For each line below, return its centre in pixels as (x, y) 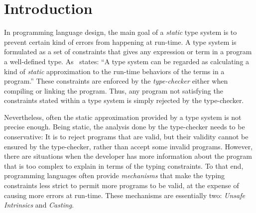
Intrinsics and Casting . (39, 205)
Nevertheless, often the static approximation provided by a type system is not (123, 117)
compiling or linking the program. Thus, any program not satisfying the (114, 90)
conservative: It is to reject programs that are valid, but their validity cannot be (126, 137)
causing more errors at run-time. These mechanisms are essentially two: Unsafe (125, 195)
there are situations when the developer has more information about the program (128, 156)
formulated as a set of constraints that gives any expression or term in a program (128, 52)
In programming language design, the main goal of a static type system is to (121, 32)
